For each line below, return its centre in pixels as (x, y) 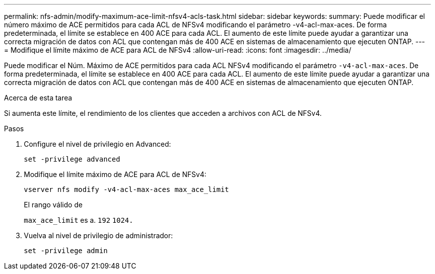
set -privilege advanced (72, 159)
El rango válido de (53, 205)
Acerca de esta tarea (38, 98)
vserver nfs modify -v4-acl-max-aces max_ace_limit (127, 189)
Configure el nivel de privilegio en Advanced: (98, 144)
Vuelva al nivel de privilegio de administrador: (99, 235)
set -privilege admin (66, 251)
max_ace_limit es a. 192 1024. (79, 220)
